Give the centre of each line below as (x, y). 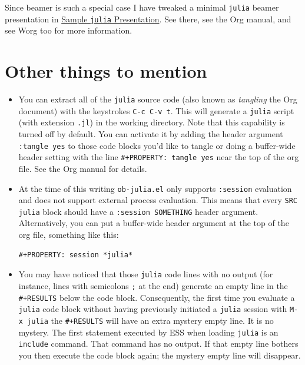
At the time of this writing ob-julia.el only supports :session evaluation (155, 188)
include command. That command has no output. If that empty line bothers (158, 344)
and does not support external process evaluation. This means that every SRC (158, 200)
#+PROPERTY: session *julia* (76, 255)
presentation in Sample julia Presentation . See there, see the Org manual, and (148, 19)
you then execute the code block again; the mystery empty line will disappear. (160, 355)
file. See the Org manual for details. (83, 168)
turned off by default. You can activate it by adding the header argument (151, 134)
